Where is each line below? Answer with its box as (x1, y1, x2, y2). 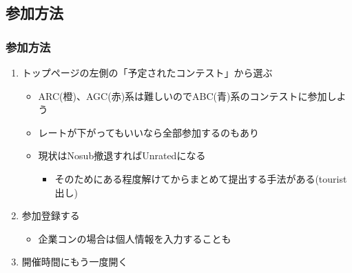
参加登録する (21, 208, 80, 223)
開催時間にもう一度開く (21, 254, 128, 269)
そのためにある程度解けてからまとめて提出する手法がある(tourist (54, 171, 347, 185)
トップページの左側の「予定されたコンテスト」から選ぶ (21, 65, 273, 79)
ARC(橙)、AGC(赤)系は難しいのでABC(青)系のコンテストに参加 (38, 88, 327, 103)
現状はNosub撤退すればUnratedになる (38, 148, 206, 163)
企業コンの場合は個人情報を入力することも (38, 231, 231, 245)
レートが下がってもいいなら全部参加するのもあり (38, 125, 259, 139)
